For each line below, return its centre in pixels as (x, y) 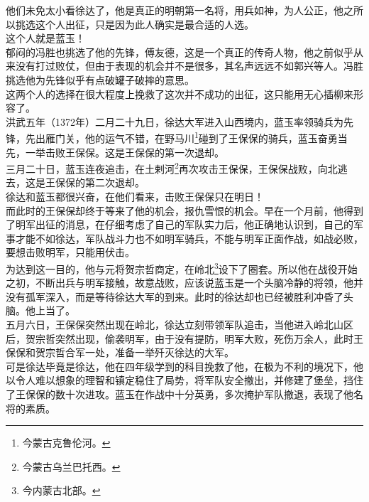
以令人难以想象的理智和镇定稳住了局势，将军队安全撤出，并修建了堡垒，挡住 (184, 380)
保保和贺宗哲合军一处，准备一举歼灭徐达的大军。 (120, 352)
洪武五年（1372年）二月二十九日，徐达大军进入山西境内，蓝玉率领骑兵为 (175, 121)
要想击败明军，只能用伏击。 (70, 252)
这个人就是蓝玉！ (45, 38)
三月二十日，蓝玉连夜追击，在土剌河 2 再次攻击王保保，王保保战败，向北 (172, 167)
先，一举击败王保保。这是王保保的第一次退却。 (115, 152)
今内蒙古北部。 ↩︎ (61, 490)
